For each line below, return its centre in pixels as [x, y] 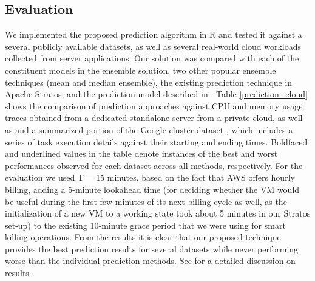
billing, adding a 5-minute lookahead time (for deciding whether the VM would [152, 189]
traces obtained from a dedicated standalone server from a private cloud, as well [154, 118]
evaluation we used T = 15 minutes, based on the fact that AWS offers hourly [150, 177]
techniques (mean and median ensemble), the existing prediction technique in [149, 82]
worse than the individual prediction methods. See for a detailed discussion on [150, 261]
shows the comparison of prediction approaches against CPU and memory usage [154, 106]
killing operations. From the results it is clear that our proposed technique [143, 237]
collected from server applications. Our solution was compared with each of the [152, 58]
